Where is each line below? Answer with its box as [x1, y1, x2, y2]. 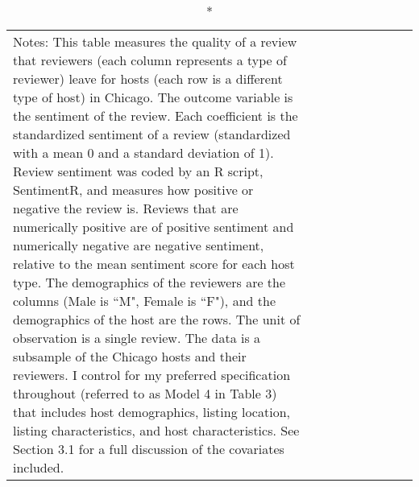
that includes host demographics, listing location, [13, 402, 290, 421]
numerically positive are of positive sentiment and [13, 217, 294, 236]
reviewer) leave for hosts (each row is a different [13, 69, 283, 88]
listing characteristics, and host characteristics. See [13, 421, 300, 440]
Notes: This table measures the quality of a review [13, 32, 297, 51]
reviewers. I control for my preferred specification [13, 365, 291, 384]
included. [13, 458, 64, 477]
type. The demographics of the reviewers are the [13, 273, 286, 291]
